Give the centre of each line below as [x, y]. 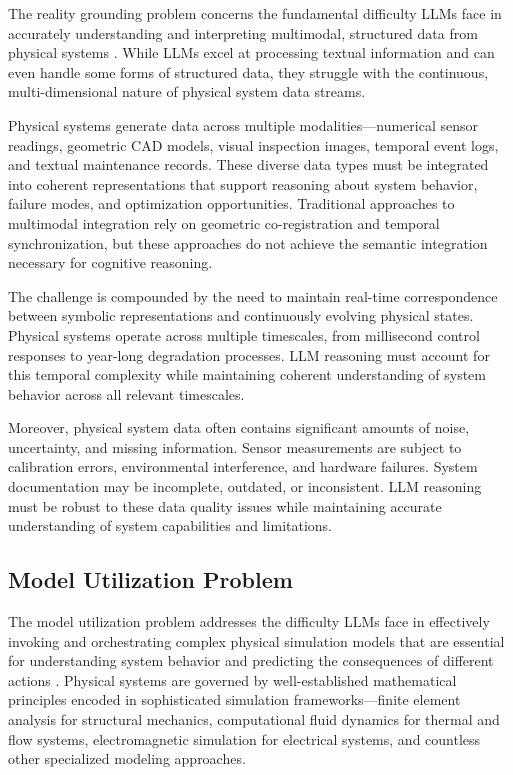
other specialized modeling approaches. [127, 758]
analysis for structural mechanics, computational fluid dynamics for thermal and [254, 719]
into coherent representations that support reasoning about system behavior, [243, 183]
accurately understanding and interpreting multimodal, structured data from [243, 32]
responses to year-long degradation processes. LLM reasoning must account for [249, 354]
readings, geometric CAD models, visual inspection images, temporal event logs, [253, 144]
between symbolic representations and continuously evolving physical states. [241, 315]
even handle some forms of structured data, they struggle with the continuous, [248, 71]
